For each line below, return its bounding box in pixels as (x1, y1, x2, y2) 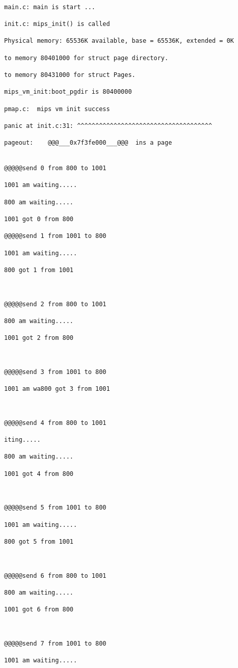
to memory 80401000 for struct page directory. (4, 54, 169, 62)
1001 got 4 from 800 (4, 470, 74, 477)
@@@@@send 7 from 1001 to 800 (4, 639, 107, 647)
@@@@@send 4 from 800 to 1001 (4, 419, 107, 426)
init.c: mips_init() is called (4, 20, 110, 28)
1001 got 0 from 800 (4, 216, 74, 223)
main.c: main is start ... (4, 3, 95, 11)
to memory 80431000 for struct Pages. (4, 71, 136, 78)
